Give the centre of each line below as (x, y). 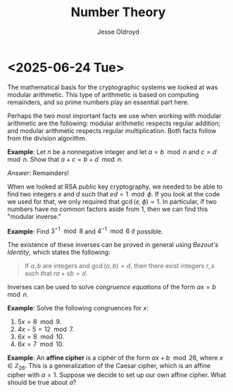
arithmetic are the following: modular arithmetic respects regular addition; (114, 123)
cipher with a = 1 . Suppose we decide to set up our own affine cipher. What (117, 375)
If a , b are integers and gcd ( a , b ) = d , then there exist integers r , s (119, 266)
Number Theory (118, 12)
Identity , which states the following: (59, 252)
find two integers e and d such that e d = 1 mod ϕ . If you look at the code (114, 194)
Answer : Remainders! (38, 172)
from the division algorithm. (47, 138)
